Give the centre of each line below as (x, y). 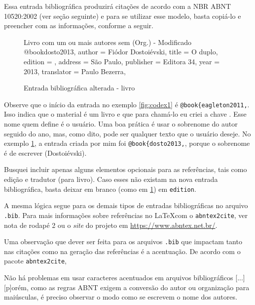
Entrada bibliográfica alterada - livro (79, 88)
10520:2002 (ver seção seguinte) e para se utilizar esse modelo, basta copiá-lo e (123, 16)
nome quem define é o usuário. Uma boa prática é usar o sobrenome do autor (121, 124)
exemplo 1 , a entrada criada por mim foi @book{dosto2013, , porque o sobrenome (127, 143)
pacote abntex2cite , (35, 261)
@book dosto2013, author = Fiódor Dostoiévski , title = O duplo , (121, 52)
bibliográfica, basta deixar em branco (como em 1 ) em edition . (100, 189)
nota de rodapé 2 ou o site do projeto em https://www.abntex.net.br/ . (111, 225)
